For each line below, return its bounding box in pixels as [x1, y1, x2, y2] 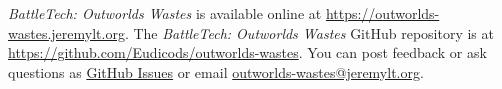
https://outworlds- [325, 3, 440, 23]
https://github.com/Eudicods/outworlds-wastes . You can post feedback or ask [8, 42, 487, 63]
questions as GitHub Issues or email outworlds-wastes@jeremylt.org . [8, 61, 424, 82]
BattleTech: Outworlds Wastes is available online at [8, 3, 322, 23]
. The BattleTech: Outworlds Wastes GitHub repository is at [124, 22, 494, 43]
